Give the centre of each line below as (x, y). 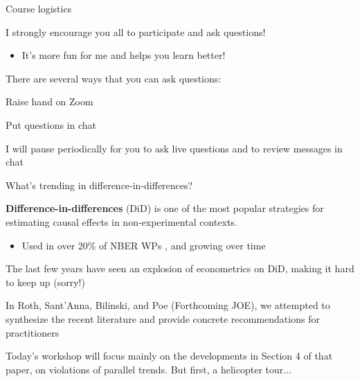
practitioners (33, 332)
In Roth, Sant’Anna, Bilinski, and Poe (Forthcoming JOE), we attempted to (168, 305)
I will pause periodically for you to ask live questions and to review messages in (174, 148)
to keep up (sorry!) (45, 282)
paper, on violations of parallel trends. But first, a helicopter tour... (148, 369)
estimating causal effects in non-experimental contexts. (121, 221)
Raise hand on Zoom (49, 101)
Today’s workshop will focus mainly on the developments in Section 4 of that (169, 356)
